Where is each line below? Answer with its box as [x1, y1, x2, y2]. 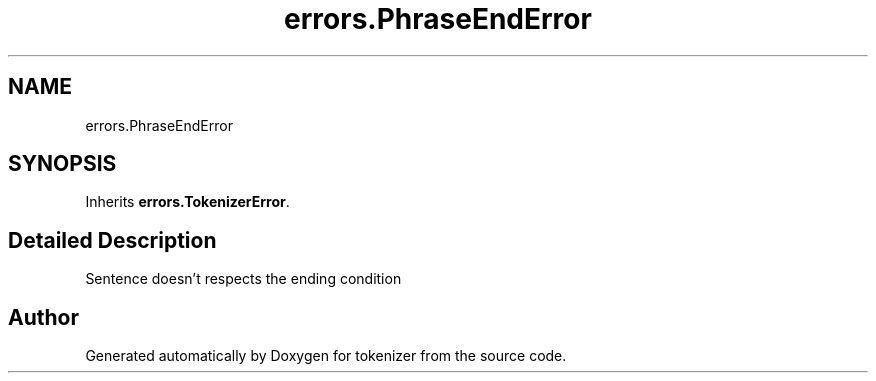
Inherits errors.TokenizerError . [85, 193, 290, 211]
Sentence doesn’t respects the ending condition [85, 270, 402, 288]
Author [8, 304, 79, 330]
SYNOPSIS [8, 151, 117, 177]
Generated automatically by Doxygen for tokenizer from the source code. [85, 347, 567, 365]
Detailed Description [8, 227, 217, 253]
